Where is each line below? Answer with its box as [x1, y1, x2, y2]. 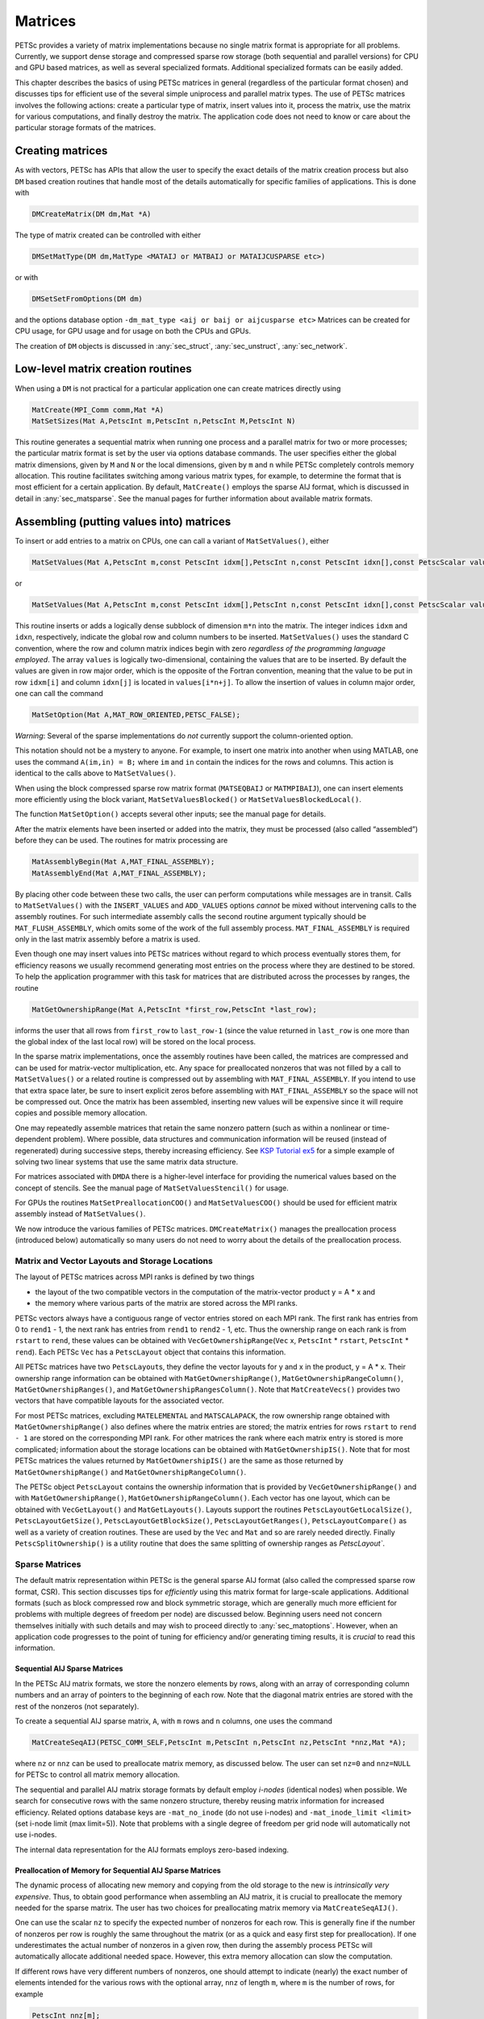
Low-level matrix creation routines [15, 362, 193, 376]
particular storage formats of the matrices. [15, 123, 156, 132]
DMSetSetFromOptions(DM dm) [31, 294, 143, 303]
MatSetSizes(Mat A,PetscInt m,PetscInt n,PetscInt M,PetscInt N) [31, 416, 296, 426]
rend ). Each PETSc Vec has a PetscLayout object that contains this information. [15, 1347, 286, 1357]
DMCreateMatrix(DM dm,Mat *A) [31, 209, 152, 218]
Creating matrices [15, 144, 108, 157]
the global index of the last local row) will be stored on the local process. [15, 1037, 257, 1046]
